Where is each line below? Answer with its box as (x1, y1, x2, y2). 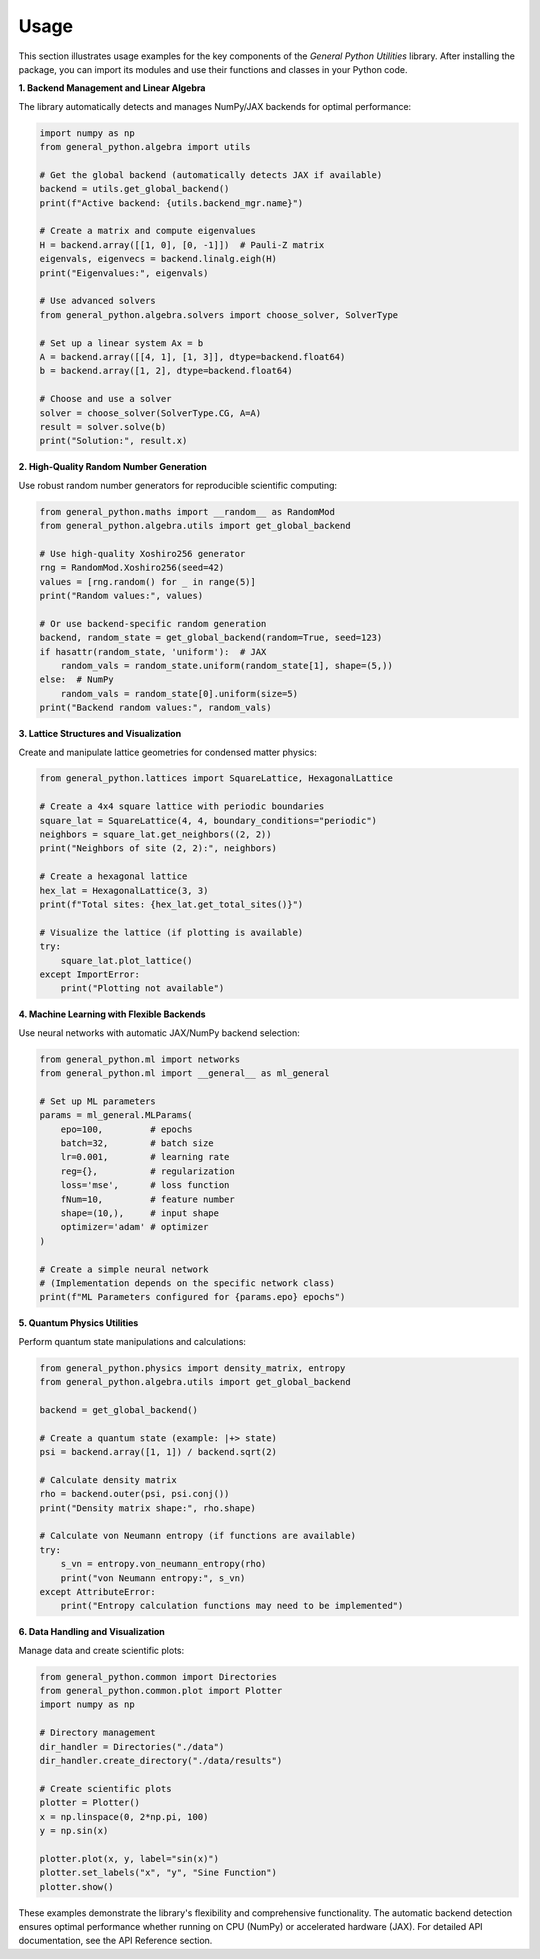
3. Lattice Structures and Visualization (18, 728, 182, 740)
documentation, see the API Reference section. (18, 1935, 213, 1947)
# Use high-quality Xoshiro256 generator (39, 548, 246, 559)
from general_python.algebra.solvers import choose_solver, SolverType (39, 309, 399, 320)
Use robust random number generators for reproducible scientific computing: (18, 479, 338, 491)
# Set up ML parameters (39, 1095, 157, 1107)
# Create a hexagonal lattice (39, 871, 188, 882)
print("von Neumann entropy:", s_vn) (60, 1572, 246, 1584)
